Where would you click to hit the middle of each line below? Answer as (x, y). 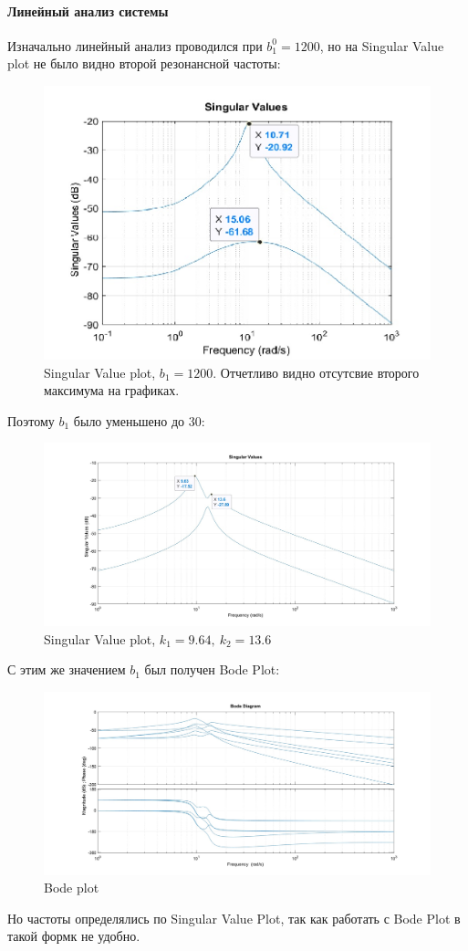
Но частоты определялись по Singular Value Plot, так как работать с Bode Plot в (234, 918)
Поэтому (31, 420)
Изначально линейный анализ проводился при (135, 45)
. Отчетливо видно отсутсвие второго (316, 372)
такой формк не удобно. (74, 936)
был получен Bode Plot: (212, 669)
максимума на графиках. (112, 390)
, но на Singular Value (382, 45)
